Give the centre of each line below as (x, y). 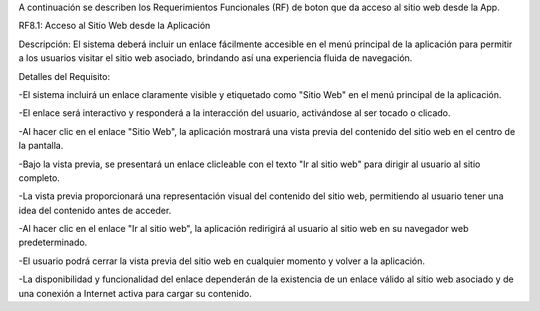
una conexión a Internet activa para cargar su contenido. (135, 293)
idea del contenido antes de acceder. (95, 210)
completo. (39, 177)
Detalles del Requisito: (64, 76)
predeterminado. (53, 242)
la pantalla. (41, 146)
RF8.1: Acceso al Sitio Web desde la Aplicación (114, 26)
